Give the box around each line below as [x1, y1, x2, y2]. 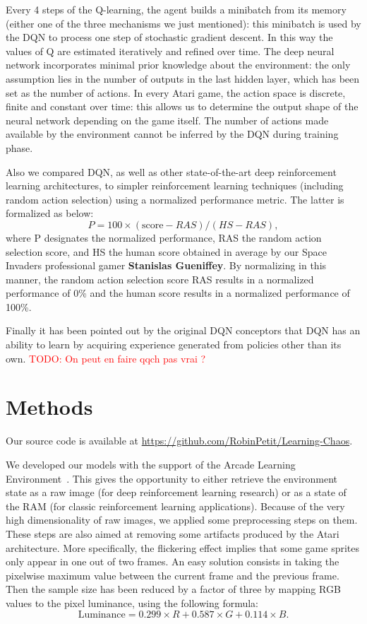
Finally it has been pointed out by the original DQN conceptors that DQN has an [6, 323, 361, 338]
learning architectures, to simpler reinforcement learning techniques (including [6, 178, 344, 193]
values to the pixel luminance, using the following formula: [6, 595, 258, 610]
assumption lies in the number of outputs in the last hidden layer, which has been [6, 71, 360, 86]
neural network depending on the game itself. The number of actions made [6, 112, 329, 127]
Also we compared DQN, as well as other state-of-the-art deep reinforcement [6, 164, 337, 179]
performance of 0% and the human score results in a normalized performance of [6, 285, 350, 300]
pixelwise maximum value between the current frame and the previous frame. [6, 567, 339, 582]
